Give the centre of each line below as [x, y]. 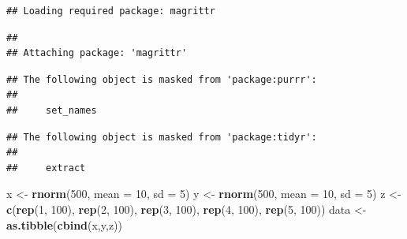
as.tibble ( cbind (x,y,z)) [64, 224]
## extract [46, 168]
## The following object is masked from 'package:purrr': [162, 79]
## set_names [52, 110]
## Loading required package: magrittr [111, 11]
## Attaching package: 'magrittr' [97, 53]
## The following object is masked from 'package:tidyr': [162, 137]
